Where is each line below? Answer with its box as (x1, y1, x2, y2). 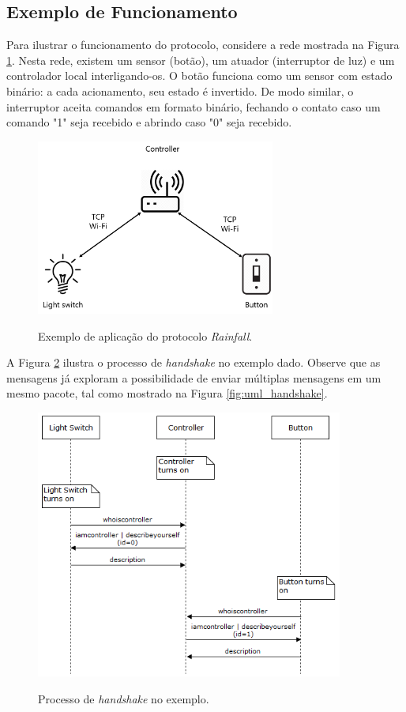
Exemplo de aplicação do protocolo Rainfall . (38, 327, 253, 344)
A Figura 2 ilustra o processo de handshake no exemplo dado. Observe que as (6, 354, 381, 371)
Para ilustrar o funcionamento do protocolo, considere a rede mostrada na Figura (6, 36, 400, 53)
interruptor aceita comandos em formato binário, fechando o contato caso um (6, 98, 381, 115)
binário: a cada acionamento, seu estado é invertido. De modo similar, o (6, 82, 354, 99)
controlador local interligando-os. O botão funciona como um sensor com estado (6, 67, 393, 84)
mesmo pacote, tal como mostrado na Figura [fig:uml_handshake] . (6, 385, 328, 401)
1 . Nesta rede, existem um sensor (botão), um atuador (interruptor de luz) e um (6, 51, 395, 68)
